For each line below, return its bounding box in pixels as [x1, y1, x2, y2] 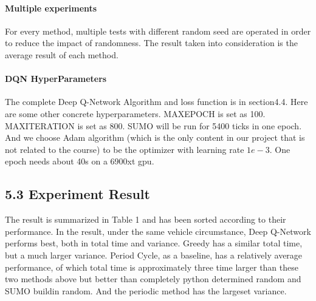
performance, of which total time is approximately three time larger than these [5, 260, 298, 273]
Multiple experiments [5, 1, 97, 14]
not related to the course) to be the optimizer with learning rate [5, 143, 244, 155]
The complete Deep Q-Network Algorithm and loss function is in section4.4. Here [5, 95, 308, 108]
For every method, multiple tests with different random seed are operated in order [5, 24, 311, 37]
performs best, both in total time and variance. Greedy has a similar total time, [5, 237, 303, 249]
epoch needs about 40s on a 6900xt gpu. [5, 155, 154, 167]
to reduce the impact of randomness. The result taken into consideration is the [5, 36, 298, 49]
